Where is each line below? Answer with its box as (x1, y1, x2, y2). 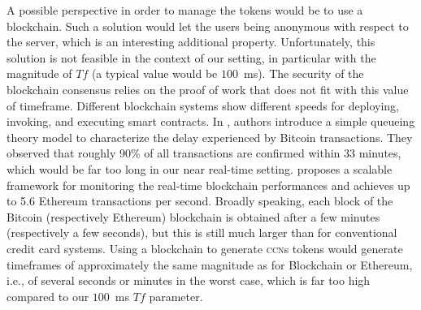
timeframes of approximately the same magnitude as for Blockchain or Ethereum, (7, 256, 413, 273)
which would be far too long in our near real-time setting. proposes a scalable (7, 160, 393, 177)
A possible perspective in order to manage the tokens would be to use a (7, 2, 363, 18)
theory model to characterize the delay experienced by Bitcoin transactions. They (7, 128, 413, 145)
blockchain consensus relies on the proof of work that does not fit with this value (7, 80, 409, 97)
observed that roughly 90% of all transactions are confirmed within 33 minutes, (7, 144, 401, 161)
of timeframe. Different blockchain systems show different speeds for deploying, (7, 97, 399, 114)
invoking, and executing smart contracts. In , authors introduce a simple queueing (7, 113, 415, 130)
